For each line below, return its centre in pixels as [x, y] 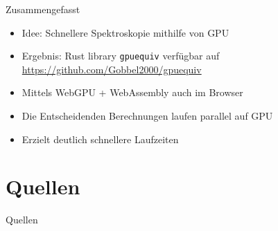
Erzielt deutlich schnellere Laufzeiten [100, 139]
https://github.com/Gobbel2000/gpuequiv [112, 69]
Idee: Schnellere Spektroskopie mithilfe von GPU [125, 32]
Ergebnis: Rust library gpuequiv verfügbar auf [121, 56]
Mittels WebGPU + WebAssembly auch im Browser [132, 92]
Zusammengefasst [43, 9]
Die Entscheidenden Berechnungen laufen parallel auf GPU [147, 116]
